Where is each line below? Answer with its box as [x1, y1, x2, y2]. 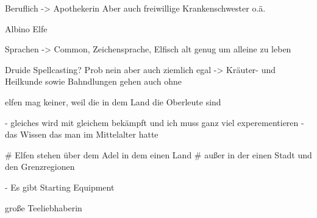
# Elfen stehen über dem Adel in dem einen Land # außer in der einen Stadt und [5, 148, 312, 161]
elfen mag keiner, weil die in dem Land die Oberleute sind [5, 95, 221, 108]
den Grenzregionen [5, 160, 75, 173]
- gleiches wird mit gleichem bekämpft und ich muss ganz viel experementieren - [5, 116, 304, 128]
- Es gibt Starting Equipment [5, 180, 115, 193]
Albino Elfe [5, 22, 48, 35]
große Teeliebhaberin [5, 201, 82, 214]
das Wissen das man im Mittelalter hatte [5, 128, 158, 141]
